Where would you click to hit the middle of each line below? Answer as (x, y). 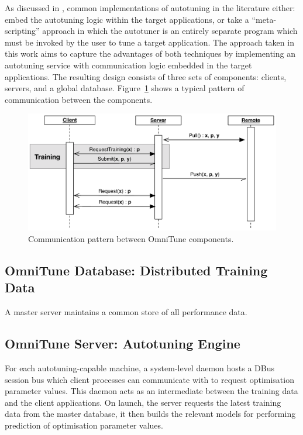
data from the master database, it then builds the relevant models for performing (150, 414)
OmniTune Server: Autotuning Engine (123, 343)
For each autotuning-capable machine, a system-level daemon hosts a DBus (140, 367)
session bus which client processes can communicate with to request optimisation (149, 379)
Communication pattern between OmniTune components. (131, 238)
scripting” (22, 31)
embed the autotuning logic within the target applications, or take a (127, 19)
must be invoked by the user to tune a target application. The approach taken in (149, 42)
